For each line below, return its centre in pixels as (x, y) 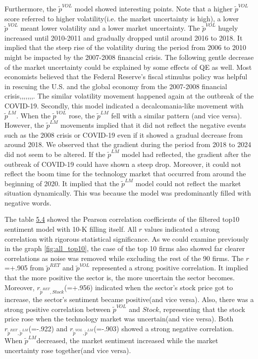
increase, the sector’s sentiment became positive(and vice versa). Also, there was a (129, 299)
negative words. (28, 202)
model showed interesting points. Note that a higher (154, 8)
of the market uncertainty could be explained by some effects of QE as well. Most (128, 67)
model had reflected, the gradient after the (186, 154)
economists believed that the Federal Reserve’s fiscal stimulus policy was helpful (126, 77)
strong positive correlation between (58, 309)
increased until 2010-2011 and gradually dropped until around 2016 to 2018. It (124, 37)
